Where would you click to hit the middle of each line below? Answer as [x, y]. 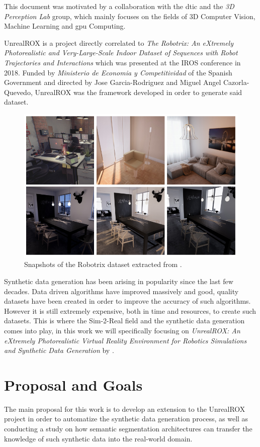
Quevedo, [18, 92]
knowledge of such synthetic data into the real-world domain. [98, 438]
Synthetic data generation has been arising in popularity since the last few [119, 281]
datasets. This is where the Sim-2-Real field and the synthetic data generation [124, 321]
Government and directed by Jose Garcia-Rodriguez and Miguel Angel [113, 82]
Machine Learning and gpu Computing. [65, 26]
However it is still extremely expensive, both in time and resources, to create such [130, 310]
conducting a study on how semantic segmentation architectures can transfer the [128, 428]
